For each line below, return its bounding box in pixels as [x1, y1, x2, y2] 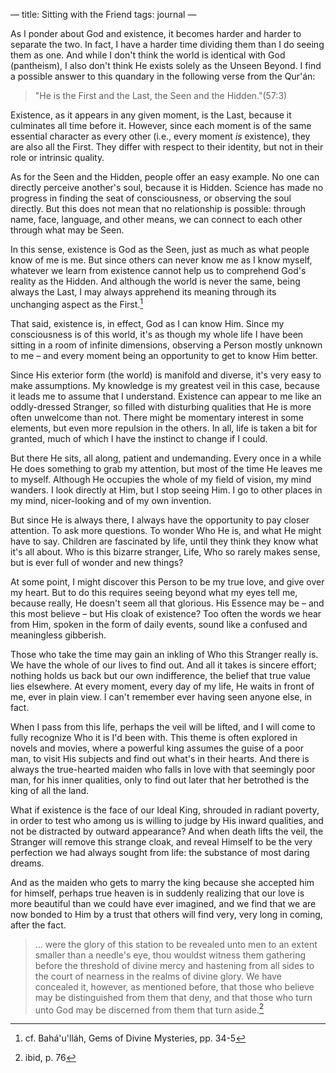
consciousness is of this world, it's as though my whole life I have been [10, 328, 304, 340]
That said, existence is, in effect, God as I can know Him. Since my [10, 317, 285, 329]
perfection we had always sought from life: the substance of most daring [10, 846, 310, 858]
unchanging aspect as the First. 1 [10, 297, 144, 310]
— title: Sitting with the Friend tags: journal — [10, 9, 197, 20]
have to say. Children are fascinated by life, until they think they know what [10, 535, 319, 547]
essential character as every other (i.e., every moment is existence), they [10, 130, 311, 142]
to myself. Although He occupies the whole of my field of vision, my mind [10, 473, 312, 485]
